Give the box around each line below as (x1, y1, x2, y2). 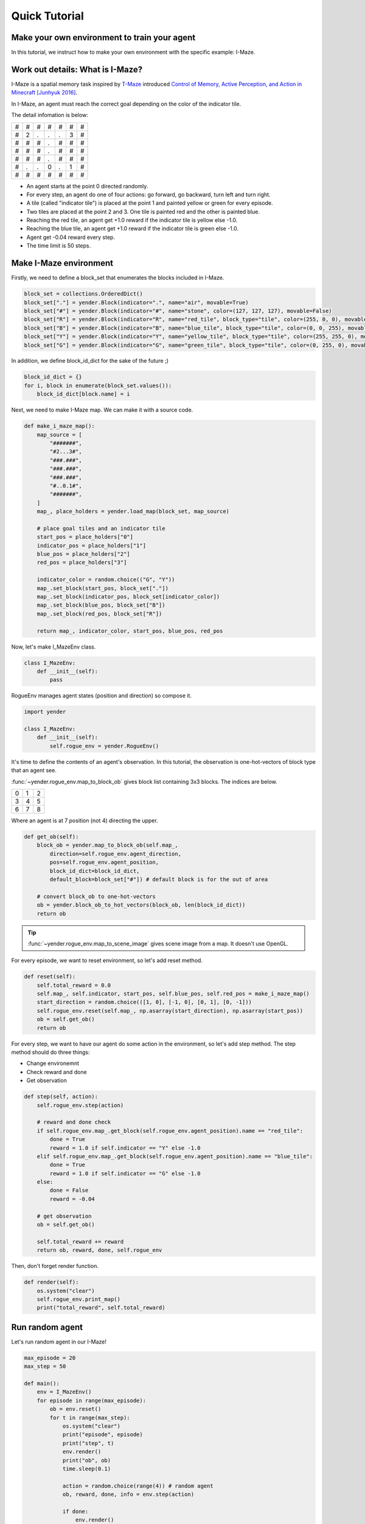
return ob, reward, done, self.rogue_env (36, 1247, 162, 1254)
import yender (24, 708, 66, 716)
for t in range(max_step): (49, 1414, 130, 1421)
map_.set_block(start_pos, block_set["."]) (36, 585, 169, 591)
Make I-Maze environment (11, 258, 114, 268)
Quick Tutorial (11, 9, 85, 23)
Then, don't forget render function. (11, 1262, 99, 1270)
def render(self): (24, 1279, 79, 1286)
